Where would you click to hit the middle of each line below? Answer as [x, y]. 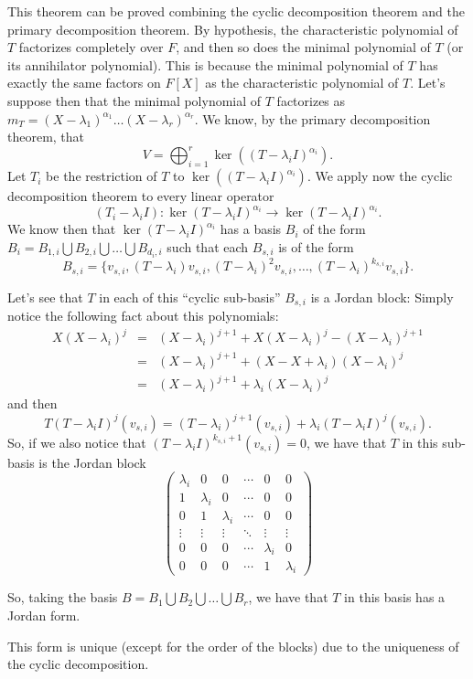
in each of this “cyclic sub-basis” [190, 297]
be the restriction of [102, 176]
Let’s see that [45, 297]
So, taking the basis [63, 597]
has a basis [251, 229]
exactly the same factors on [84, 83]
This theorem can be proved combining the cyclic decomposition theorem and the [236, 11]
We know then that [62, 229]
